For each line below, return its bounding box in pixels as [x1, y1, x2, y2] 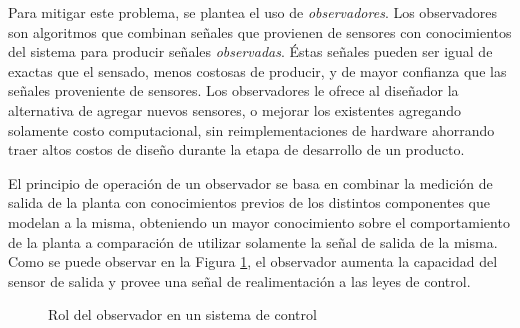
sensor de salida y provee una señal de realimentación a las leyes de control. [8, 270, 471, 291]
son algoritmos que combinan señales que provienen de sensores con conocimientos [8, 21, 512, 42]
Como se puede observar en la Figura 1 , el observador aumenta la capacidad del [8, 251, 498, 272]
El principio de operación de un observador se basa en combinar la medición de [8, 172, 493, 193]
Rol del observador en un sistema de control [48, 304, 317, 325]
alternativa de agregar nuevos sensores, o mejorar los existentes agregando [8, 99, 462, 120]
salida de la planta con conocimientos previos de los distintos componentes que [8, 192, 490, 213]
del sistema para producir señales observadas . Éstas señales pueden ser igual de [8, 41, 493, 62]
